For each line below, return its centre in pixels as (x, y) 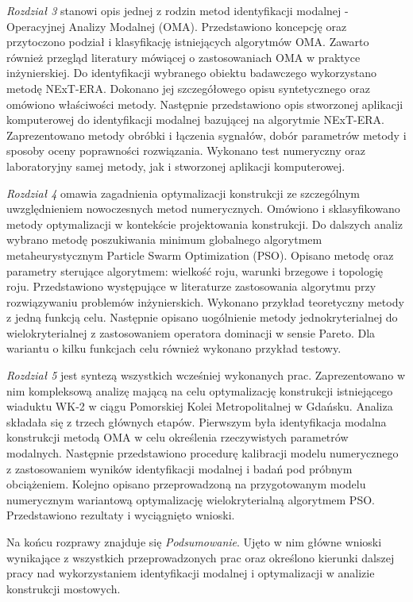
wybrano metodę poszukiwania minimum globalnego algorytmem (164, 239)
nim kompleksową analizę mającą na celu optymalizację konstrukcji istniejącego (200, 390)
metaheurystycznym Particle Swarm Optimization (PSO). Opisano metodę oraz (200, 255)
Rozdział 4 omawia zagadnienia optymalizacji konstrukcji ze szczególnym (183, 193)
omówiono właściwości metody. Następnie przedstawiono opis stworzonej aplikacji (205, 104)
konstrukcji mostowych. (64, 588)
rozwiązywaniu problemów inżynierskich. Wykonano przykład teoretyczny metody (205, 301)
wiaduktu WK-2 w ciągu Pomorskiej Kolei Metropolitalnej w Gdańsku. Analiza (200, 406)
